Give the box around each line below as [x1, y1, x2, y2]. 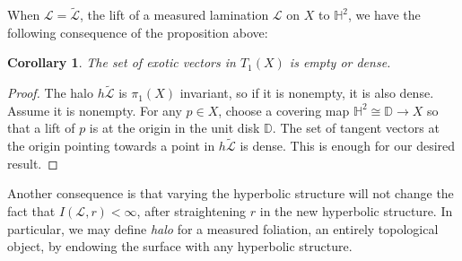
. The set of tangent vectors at [272, 118, 440, 137]
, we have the [347, 5, 421, 24]
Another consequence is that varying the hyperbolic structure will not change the [7, 184, 454, 203]
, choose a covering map [218, 100, 350, 119]
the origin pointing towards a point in [7, 136, 215, 155]
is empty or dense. [289, 53, 391, 72]
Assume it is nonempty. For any [7, 100, 182, 119]
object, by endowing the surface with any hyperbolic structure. [7, 237, 353, 256]
